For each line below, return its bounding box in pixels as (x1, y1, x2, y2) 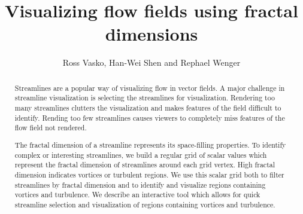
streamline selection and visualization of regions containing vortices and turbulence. (14, 199, 275, 209)
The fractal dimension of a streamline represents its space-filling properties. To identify (14, 139, 286, 149)
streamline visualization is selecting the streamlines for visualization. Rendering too (14, 93, 275, 103)
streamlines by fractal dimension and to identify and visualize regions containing (14, 179, 266, 189)
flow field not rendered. (14, 123, 87, 133)
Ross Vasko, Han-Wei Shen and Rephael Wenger (62, 56, 241, 69)
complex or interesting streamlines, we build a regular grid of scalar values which (14, 149, 267, 160)
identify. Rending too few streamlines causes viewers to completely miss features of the (14, 112, 285, 123)
